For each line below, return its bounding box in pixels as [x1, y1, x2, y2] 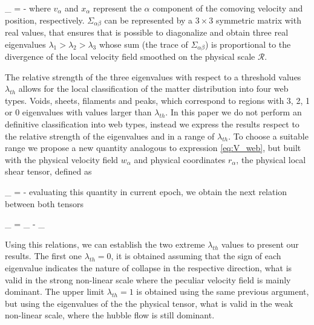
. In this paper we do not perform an [165, 106, 302, 118]
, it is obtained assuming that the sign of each [111, 249, 281, 262]
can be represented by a [104, 13, 193, 26]
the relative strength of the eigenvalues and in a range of [5, 129, 215, 142]
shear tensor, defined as [5, 165, 92, 178]
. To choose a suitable [228, 129, 309, 142]
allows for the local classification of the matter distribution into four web [18, 82, 289, 95]
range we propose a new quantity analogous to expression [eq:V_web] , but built [5, 141, 301, 154]
